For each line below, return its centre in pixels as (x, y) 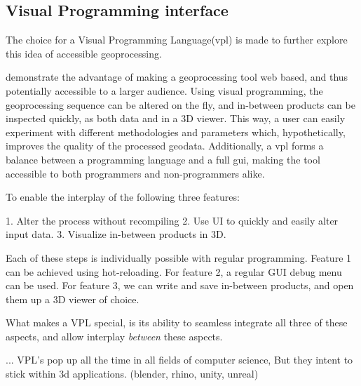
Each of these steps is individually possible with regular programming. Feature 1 (179, 257)
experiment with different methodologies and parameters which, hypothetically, (176, 132)
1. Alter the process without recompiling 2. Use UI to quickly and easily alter (172, 220)
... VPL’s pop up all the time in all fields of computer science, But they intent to (179, 360)
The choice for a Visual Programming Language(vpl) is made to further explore (177, 40)
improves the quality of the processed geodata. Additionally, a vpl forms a (165, 146)
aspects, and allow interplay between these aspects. (114, 336)
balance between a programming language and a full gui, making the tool (163, 159)
